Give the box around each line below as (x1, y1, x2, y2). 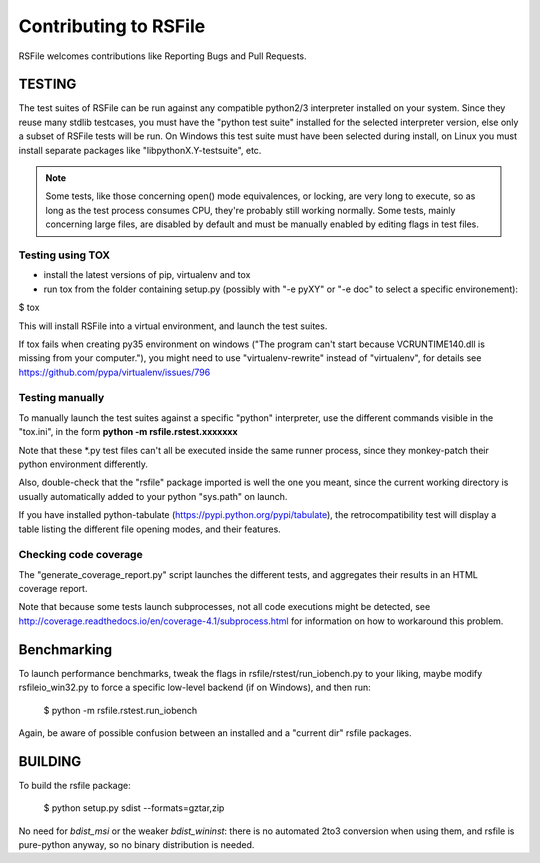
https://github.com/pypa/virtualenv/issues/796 (18, 366, 211, 378)
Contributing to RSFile (18, 15, 206, 37)
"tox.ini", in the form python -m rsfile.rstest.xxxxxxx (18, 426, 239, 438)
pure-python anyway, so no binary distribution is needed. (18, 839, 255, 851)
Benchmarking (18, 641, 113, 658)
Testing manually (18, 391, 105, 405)
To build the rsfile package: (18, 779, 131, 791)
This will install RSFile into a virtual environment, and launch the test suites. (18, 320, 328, 332)
